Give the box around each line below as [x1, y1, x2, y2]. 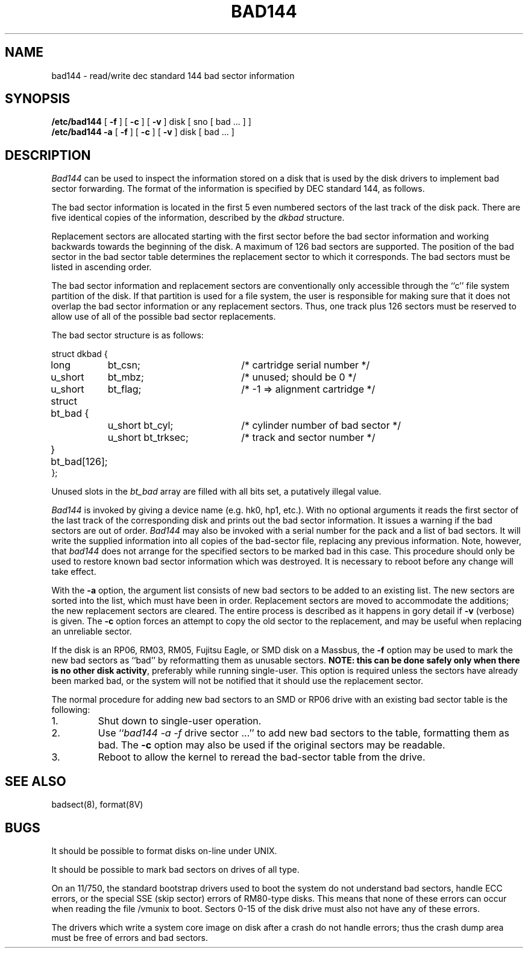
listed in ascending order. [51, 262, 152, 273]
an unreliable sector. [51, 626, 132, 637]
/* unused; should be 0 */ [241, 371, 356, 384]
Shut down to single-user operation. [98, 715, 262, 727]
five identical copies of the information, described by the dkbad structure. [51, 212, 345, 223]
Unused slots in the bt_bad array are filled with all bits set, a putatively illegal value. [51, 486, 382, 497]
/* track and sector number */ [241, 431, 376, 444]
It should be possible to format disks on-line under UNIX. [51, 845, 277, 856]
